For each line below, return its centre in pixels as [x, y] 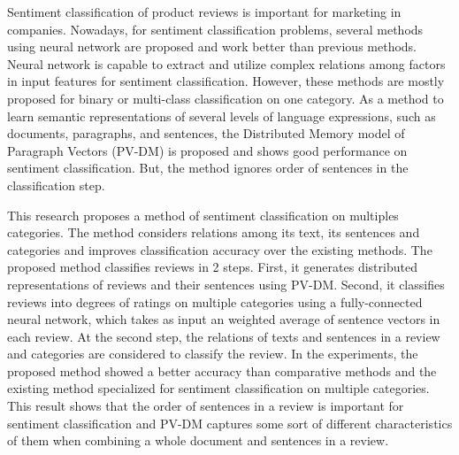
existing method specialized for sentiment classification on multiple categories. [218, 388]
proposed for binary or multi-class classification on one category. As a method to [226, 98]
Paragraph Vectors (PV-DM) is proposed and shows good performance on [207, 150]
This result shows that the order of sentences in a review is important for [206, 406]
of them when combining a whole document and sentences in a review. [198, 440]
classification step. [56, 185]
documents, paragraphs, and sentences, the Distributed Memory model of [206, 133]
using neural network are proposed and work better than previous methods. [212, 46]
